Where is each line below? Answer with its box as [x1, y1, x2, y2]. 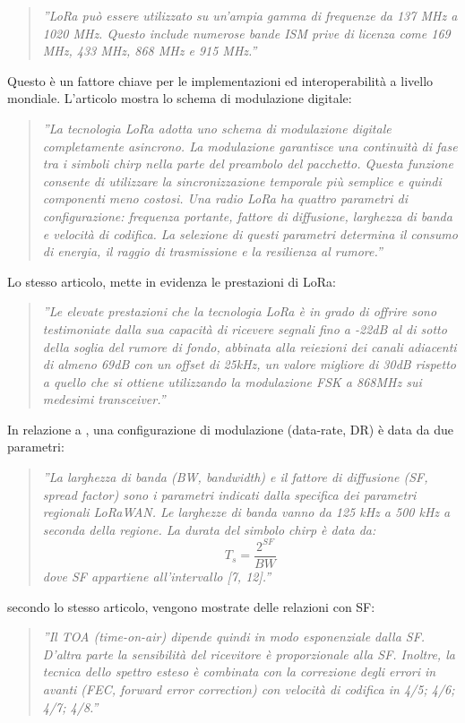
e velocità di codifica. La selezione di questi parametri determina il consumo [42, 224, 458, 243]
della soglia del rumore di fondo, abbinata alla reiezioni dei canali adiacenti [42, 337, 457, 356]
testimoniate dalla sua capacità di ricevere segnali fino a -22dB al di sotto [42, 319, 447, 338]
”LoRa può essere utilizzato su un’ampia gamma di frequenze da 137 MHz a [42, 6, 458, 24]
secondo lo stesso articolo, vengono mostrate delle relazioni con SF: [7, 597, 375, 615]
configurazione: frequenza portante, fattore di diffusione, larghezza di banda [42, 206, 452, 225]
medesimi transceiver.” [42, 390, 166, 409]
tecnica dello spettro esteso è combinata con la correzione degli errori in [42, 662, 436, 681]
